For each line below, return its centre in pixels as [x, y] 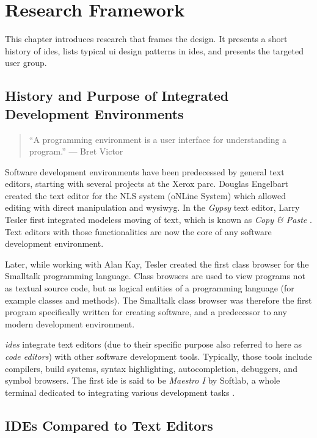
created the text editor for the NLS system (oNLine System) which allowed [145, 195]
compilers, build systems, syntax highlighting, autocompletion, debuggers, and [151, 368]
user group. [26, 63]
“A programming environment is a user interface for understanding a [158, 139]
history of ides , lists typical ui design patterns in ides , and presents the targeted [154, 50]
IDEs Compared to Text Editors [109, 425]
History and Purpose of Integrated [117, 96]
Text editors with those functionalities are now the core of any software [138, 231]
